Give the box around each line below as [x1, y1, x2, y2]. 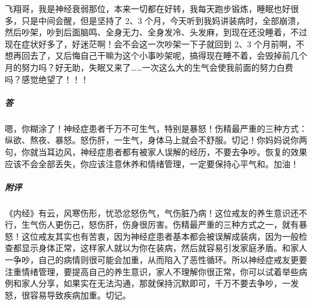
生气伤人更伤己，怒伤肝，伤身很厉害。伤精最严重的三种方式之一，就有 [21, 218, 299, 231]
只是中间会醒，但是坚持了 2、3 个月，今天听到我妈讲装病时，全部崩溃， [21, 14, 305, 26]
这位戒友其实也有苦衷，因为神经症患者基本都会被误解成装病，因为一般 [21, 229, 299, 242]
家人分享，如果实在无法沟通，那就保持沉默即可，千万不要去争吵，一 [21, 277, 290, 289]
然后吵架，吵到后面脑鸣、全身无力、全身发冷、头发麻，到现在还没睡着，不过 [5, 26, 307, 38]
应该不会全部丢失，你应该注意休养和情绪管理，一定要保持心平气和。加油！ [5, 157, 299, 170]
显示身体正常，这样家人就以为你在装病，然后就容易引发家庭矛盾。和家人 [21, 241, 307, 254]
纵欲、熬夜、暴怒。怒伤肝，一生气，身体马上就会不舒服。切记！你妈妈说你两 [5, 134, 307, 146]
